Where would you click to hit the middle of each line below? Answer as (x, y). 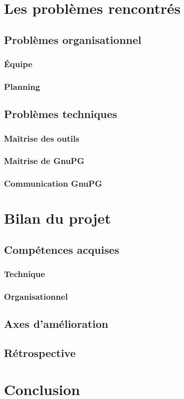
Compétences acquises (62, 249)
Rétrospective (40, 353)
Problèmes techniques (61, 114)
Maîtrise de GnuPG (44, 161)
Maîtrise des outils (42, 138)
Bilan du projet (57, 218)
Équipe (18, 64)
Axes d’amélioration (56, 324)
